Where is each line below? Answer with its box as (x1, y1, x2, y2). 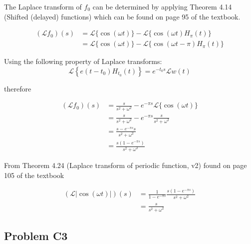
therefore (4, 83, 31, 93)
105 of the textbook (4, 169, 64, 180)
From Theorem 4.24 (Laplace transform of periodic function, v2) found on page (4, 159, 247, 170)
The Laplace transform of (4, 1, 82, 11)
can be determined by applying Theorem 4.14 (92, 1, 232, 11)
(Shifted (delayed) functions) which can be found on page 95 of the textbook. (4, 11, 241, 21)
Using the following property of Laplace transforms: (4, 56, 162, 66)
